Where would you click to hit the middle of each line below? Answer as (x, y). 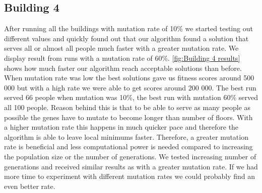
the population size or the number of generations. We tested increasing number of (130, 156)
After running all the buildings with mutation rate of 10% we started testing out (128, 28)
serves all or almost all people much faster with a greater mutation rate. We (121, 48)
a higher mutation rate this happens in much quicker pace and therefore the (121, 127)
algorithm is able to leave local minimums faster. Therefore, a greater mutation (126, 136)
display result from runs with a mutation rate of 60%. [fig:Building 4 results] (122, 58)
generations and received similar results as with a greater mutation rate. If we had (131, 166)
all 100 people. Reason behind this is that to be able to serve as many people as (127, 107)
